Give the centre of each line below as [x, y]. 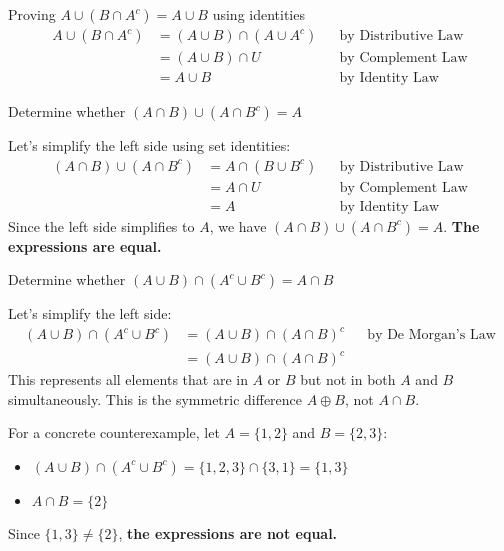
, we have [238, 225]
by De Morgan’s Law [431, 335]
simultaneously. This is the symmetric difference [155, 398]
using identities [258, 14]
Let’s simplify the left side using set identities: [149, 145]
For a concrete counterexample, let [114, 432]
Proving [32, 14]
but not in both [348, 379]
